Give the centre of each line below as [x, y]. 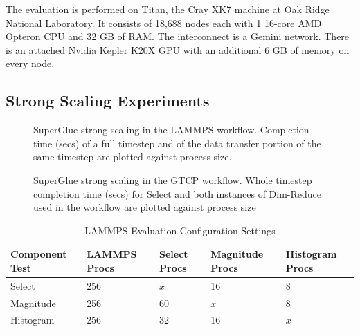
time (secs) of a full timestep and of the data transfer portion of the [177, 143]
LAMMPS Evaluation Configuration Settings [180, 230]
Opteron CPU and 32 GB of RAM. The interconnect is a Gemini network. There [178, 36]
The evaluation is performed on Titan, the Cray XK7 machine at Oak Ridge [168, 9]
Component [39, 254]
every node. [30, 63]
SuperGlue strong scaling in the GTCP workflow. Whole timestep [173, 179]
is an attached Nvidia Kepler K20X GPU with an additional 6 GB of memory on [178, 49]
